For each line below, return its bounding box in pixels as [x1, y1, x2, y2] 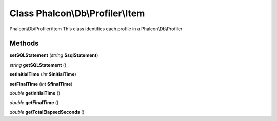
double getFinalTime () [9, 99, 59, 106]
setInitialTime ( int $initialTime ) [9, 71, 76, 77]
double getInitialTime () [9, 90, 61, 96]
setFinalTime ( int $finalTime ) [9, 80, 73, 87]
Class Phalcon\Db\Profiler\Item [9, 8, 145, 19]
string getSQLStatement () [9, 62, 67, 68]
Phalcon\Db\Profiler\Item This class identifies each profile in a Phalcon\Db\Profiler [9, 26, 183, 32]
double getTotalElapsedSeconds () [9, 109, 85, 115]
